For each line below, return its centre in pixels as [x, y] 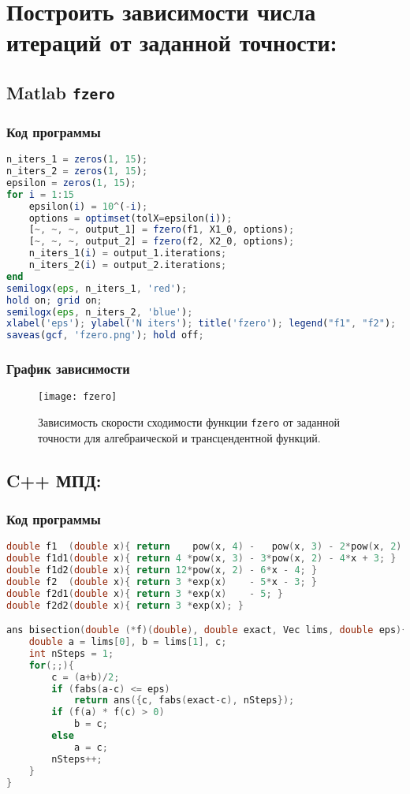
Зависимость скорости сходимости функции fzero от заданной [189, 422]
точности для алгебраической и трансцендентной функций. [179, 437]
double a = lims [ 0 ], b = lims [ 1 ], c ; [128, 642]
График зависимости [68, 369]
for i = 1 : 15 [41, 194]
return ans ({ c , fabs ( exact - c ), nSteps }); [184, 701]
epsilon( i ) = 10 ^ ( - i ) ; [88, 206]
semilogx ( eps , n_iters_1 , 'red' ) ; [97, 288]
